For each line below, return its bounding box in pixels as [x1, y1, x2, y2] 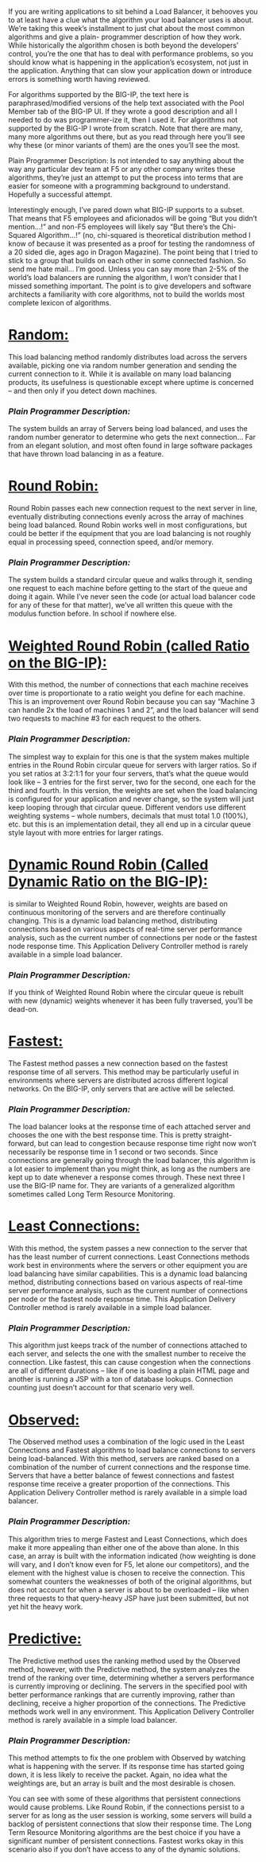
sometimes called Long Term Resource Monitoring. [8, 1189, 175, 1199]
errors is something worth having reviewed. [8, 75, 151, 84]
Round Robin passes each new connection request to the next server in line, [8, 503, 258, 513]
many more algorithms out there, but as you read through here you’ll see [8, 132, 245, 142]
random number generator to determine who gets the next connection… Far [8, 433, 256, 442]
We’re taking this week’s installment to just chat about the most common [8, 24, 245, 33]
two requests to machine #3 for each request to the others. [8, 713, 202, 723]
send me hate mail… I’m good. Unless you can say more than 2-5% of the [8, 264, 249, 274]
